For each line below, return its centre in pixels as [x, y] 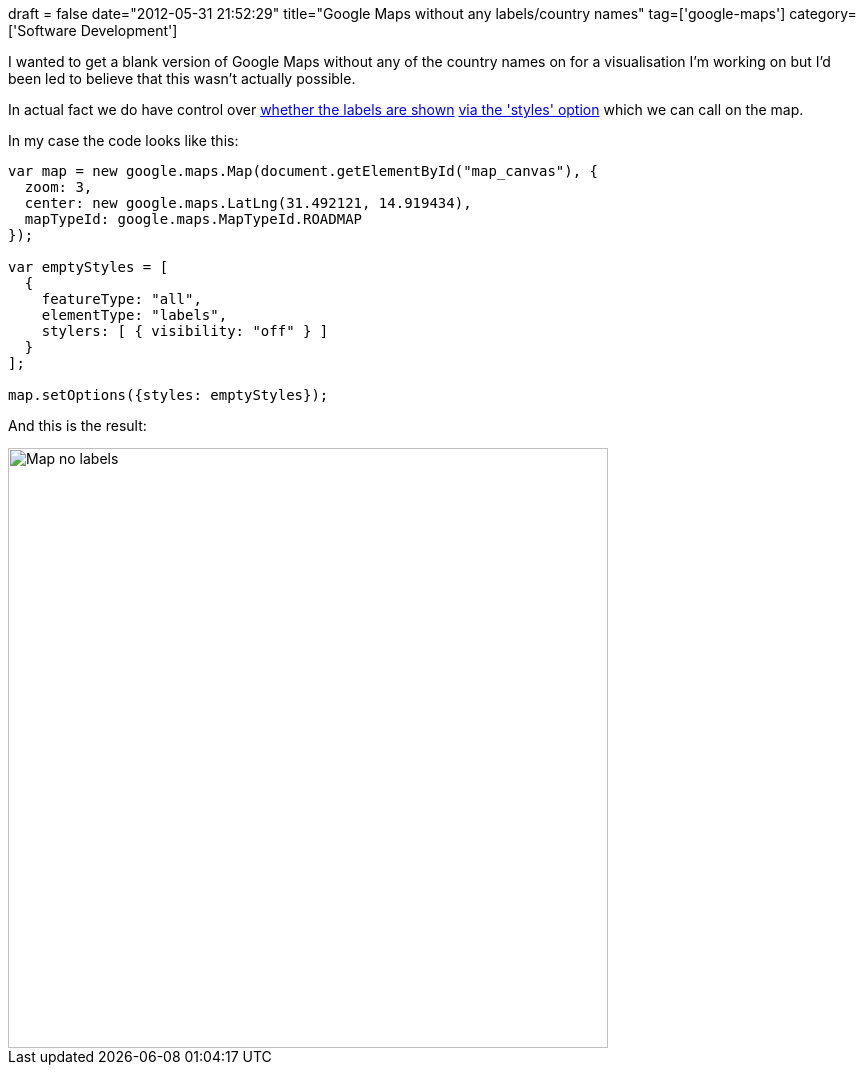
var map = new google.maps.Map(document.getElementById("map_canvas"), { [303, 171]
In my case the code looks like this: [123, 140]
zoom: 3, [58, 187]
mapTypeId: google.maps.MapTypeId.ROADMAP [193, 219]
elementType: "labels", [134, 315]
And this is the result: [77, 425]
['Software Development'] [93, 30]
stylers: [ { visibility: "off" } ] [185, 331]
